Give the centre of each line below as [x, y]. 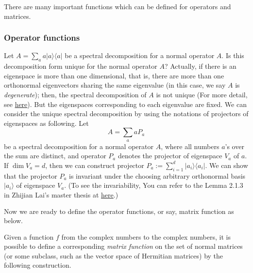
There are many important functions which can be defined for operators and [118, 6]
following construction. [38, 265]
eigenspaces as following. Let [46, 123]
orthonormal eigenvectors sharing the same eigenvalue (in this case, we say [115, 85]
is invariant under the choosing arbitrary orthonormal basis [157, 175]
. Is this [233, 55]
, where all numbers [190, 146]
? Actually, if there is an [200, 66]
